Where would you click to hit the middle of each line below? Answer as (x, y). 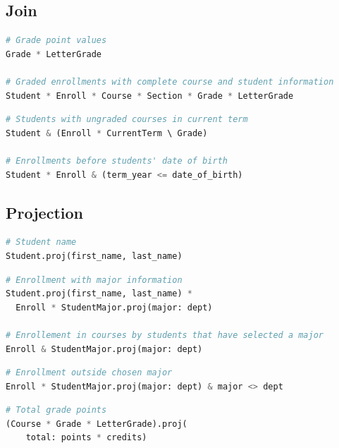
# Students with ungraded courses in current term (127, 120)
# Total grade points (56, 410)
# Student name (41, 242)
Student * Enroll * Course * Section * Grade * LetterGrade (150, 96)
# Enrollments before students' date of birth (117, 161)
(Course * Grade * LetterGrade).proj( (97, 424)
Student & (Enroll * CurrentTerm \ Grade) (107, 133)
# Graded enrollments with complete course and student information (170, 81)
